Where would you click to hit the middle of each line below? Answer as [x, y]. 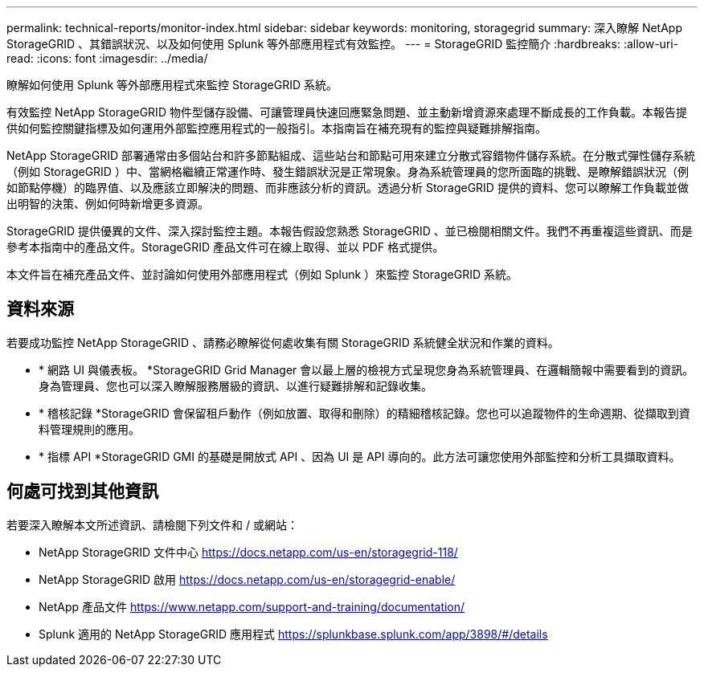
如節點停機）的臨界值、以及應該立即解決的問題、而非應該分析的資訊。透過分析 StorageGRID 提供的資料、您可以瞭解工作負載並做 [348, 188]
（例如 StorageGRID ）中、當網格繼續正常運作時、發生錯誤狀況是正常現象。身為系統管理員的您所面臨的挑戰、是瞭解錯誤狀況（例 [348, 171]
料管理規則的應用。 [89, 429]
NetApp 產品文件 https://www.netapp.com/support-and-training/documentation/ [252, 606]
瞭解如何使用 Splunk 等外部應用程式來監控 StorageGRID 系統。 [172, 85]
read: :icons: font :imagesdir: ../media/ [107, 58]
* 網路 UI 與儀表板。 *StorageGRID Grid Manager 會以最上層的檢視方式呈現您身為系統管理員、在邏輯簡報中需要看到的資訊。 [366, 369]
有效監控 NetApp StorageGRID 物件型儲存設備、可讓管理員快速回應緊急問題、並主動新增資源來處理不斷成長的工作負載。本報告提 [347, 112]
